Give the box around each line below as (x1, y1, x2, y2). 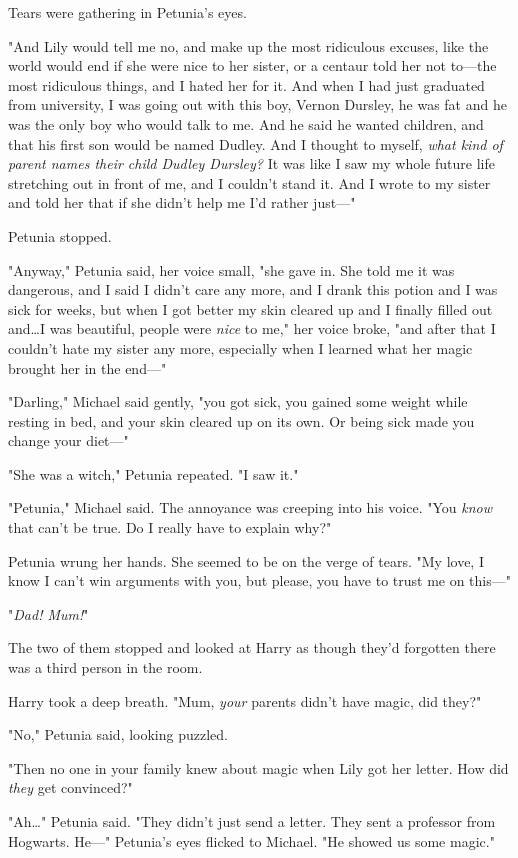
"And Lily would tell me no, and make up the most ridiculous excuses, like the (8, 35, 489, 56)
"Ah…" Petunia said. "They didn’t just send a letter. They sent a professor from (8, 811, 496, 831)
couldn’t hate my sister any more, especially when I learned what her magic (8, 337, 473, 358)
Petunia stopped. (8, 225, 112, 246)
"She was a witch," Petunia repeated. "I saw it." (8, 463, 299, 484)
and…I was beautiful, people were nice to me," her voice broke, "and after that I (8, 318, 496, 339)
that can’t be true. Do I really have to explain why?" (8, 517, 332, 538)
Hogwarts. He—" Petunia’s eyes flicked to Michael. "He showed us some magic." (8, 830, 495, 851)
